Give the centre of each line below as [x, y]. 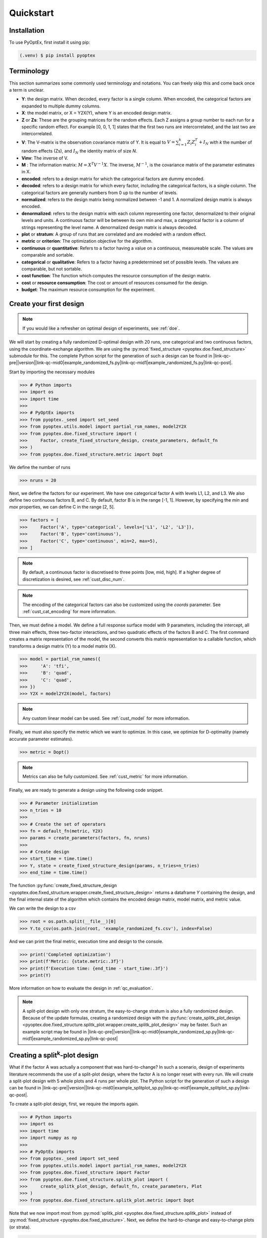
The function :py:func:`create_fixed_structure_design [63, 885]
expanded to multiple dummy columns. [61, 106]
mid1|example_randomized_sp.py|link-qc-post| [70, 1039]
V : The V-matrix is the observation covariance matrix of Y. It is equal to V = [98, 142]
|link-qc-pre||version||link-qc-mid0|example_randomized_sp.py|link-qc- [161, 1032]
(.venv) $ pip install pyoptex [58, 55]
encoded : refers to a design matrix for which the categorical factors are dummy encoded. [113, 179]
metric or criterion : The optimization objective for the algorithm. [87, 241]
